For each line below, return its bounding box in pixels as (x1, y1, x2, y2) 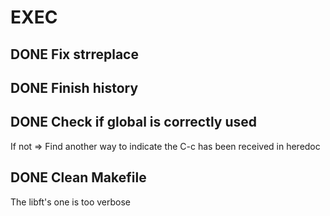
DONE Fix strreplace (10, 46, 139, 63)
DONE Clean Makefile (10, 169, 147, 186)
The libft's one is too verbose (10, 196, 131, 208)
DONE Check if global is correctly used (10, 114, 257, 131)
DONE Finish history (10, 79, 139, 96)
